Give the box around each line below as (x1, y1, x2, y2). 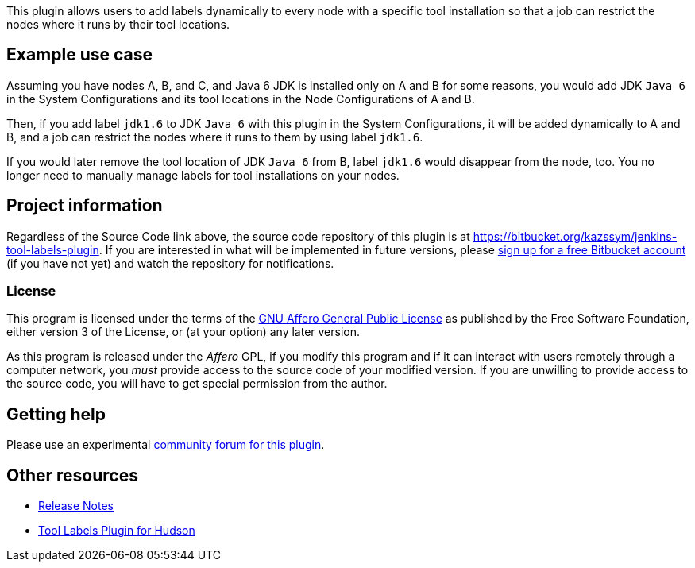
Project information (6, 195, 163, 216)
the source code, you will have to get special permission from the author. (6, 377, 388, 391)
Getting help (6, 404, 106, 424)
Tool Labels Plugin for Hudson (38, 524, 195, 538)
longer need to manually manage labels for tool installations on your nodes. (6, 168, 400, 182)
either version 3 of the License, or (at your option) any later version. (6, 325, 361, 339)
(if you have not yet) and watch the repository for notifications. (6, 256, 334, 270)
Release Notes (38, 499, 114, 513)
